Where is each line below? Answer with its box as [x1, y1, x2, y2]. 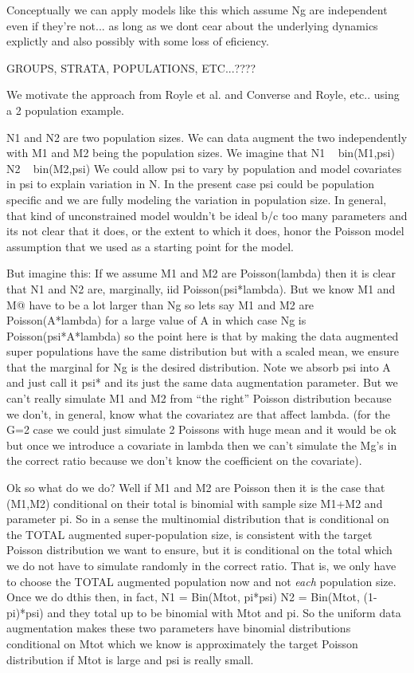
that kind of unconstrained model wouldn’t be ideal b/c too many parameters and [6, 207, 408, 223]
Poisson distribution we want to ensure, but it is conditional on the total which [6, 541, 393, 558]
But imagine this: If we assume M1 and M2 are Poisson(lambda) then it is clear [6, 265, 396, 281]
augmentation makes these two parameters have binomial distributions [6, 620, 351, 636]
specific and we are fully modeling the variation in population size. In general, [6, 191, 387, 207]
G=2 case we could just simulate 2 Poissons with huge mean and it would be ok [6, 421, 396, 438]
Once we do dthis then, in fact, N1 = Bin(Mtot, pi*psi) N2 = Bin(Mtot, [6, 588, 360, 605]
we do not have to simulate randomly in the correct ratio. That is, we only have [6, 557, 396, 573]
